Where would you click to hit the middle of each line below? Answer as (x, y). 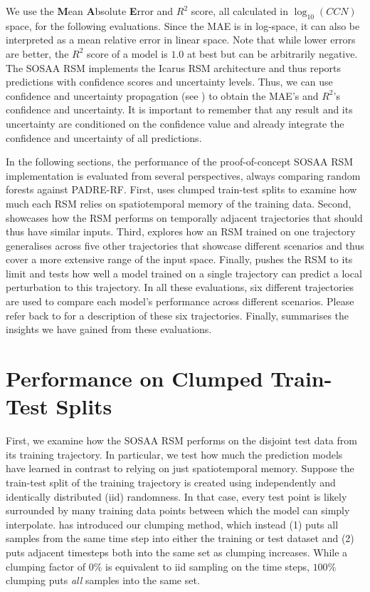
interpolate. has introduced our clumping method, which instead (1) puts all (172, 524)
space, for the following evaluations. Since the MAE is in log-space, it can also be (183, 25)
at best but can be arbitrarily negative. (272, 53)
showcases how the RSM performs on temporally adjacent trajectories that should (184, 217)
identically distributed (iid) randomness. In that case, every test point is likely (176, 496)
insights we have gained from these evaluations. (109, 329)
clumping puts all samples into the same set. (103, 580)
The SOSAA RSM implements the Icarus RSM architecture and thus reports (174, 67)
